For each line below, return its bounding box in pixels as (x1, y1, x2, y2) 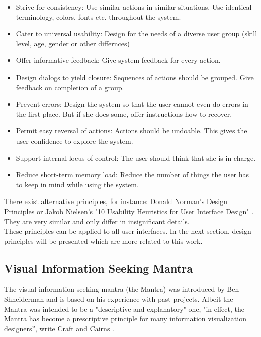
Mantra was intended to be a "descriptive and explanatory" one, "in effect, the (4, 303, 244, 314)
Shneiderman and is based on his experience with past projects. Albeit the (4, 294, 233, 304)
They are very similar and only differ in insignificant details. (4, 216, 190, 226)
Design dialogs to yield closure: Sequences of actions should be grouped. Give (16, 72, 254, 82)
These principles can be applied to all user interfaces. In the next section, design (4, 226, 251, 236)
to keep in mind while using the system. (16, 179, 139, 189)
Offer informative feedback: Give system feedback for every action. (16, 55, 221, 65)
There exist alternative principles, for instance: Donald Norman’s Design (4, 196, 227, 207)
